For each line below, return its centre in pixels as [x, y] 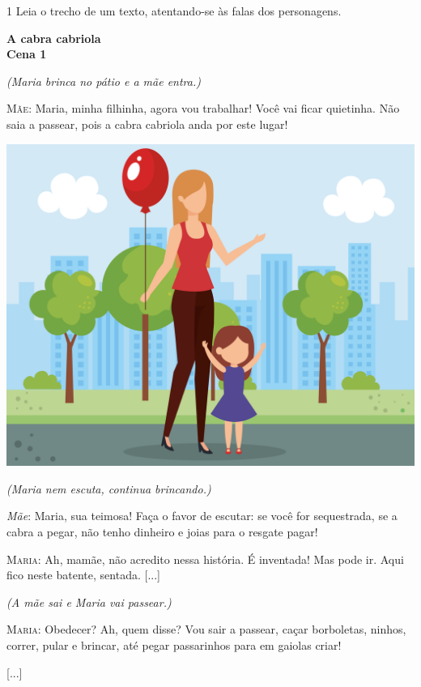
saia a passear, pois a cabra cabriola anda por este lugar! [147, 124]
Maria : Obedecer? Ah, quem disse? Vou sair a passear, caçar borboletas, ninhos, [206, 629]
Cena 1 [27, 54]
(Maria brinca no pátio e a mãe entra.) [104, 81]
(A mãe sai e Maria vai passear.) [89, 602]
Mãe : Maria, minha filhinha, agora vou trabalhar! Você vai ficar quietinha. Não [203, 108]
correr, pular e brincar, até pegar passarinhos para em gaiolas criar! [174, 645]
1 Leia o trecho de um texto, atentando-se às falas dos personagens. [174, 11]
